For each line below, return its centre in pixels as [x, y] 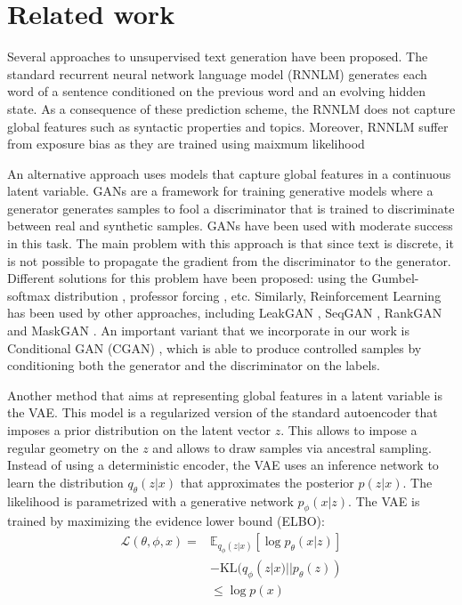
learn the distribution [65, 482]
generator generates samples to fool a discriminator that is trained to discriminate [231, 208]
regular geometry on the [73, 447]
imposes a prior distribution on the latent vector [139, 430]
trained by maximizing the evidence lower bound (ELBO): [166, 521]
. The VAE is [384, 500]
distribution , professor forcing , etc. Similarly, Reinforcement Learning [247, 295]
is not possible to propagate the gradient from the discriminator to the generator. [229, 260]
